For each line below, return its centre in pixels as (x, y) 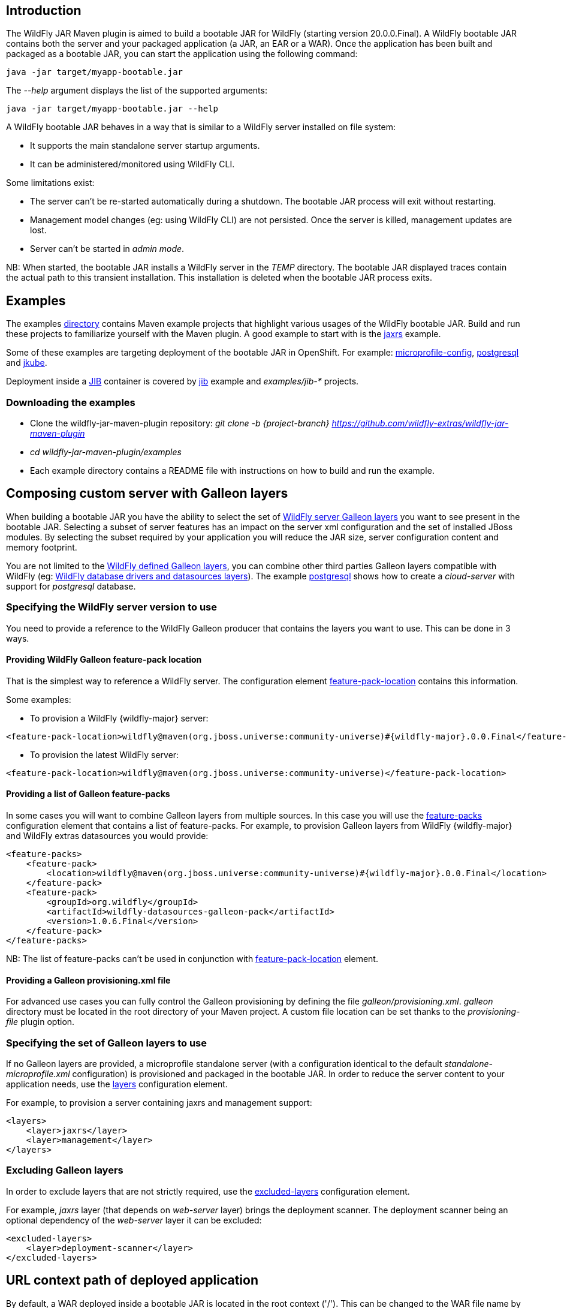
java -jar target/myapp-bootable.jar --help (112, 109)
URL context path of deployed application (132, 1280)
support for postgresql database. (71, 586)
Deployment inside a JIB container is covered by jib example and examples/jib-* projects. (183, 381)
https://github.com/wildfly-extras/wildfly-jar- (420, 423)
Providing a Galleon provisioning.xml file (88, 980)
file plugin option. (40, 1022)
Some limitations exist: (50, 183)
